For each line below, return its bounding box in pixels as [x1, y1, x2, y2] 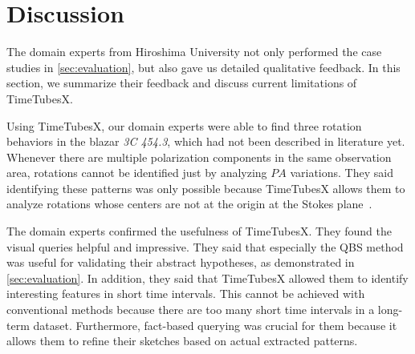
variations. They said [290, 164, 393, 181]
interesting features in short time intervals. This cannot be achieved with [6, 285, 365, 302]
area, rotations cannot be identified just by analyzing [6, 164, 267, 181]
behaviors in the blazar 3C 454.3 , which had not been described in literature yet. [6, 133, 405, 150]
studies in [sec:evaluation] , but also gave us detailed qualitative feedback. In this [6, 58, 401, 75]
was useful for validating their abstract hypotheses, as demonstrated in [6, 254, 355, 271]
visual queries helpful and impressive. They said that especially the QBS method [6, 238, 404, 255]
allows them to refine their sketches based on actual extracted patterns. [6, 332, 358, 349]
